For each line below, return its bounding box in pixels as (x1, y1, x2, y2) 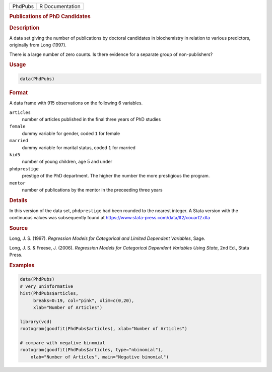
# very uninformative (20, 283, 74, 289)
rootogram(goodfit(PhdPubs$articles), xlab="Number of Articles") (20, 326, 187, 332)
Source (9, 225, 28, 232)
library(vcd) (20, 319, 52, 325)
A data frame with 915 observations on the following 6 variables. (9, 100, 143, 106)
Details (9, 197, 28, 204)
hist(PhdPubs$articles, (20, 290, 79, 296)
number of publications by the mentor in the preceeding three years (22, 187, 163, 193)
